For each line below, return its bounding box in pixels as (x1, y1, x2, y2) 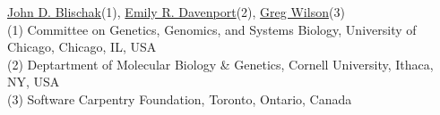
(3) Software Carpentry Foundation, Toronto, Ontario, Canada (7, 89, 352, 108)
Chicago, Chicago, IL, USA (7, 37, 157, 56)
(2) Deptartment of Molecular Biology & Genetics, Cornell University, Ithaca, (7, 54, 434, 73)
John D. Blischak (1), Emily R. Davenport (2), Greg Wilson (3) (7, 3, 345, 21)
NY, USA (7, 72, 60, 91)
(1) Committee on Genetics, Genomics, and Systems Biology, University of (7, 20, 417, 38)
